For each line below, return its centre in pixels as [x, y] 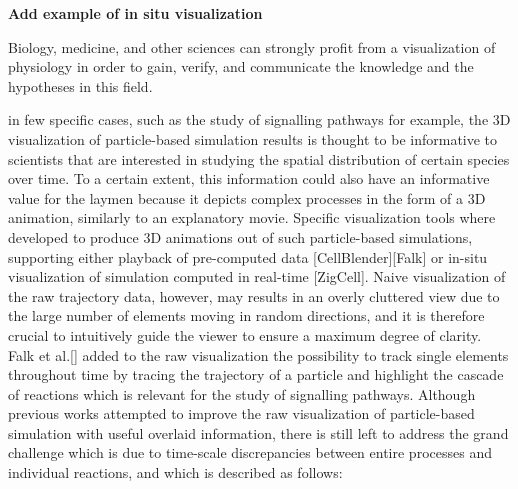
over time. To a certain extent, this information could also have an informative [249, 178]
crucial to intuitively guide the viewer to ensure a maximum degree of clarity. [245, 334]
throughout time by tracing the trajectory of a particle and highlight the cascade [256, 374]
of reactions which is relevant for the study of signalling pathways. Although [242, 393]
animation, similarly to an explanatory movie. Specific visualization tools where [252, 217]
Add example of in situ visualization [135, 13]
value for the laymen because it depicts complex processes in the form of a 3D [247, 197]
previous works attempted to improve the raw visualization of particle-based [241, 413]
